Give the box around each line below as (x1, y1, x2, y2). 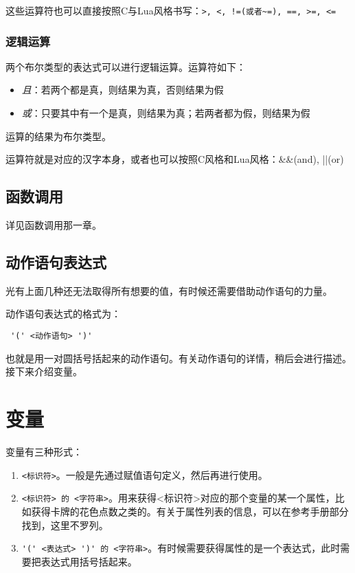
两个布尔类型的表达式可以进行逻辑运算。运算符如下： (5, 59, 246, 74)
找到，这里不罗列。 (21, 517, 108, 532)
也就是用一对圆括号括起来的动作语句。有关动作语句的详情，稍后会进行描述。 (5, 350, 352, 365)
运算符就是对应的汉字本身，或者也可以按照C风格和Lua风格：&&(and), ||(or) (5, 152, 344, 166)
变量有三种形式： (5, 445, 82, 458)
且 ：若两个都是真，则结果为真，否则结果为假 (21, 82, 224, 97)
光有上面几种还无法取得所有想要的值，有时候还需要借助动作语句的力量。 (5, 283, 332, 297)
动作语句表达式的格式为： (5, 306, 121, 321)
